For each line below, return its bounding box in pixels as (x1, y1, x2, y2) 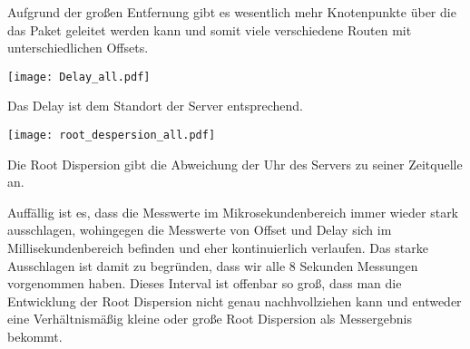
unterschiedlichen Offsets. (7, 38, 149, 57)
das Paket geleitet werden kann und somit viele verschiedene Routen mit (7, 20, 412, 39)
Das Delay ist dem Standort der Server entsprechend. (7, 96, 303, 115)
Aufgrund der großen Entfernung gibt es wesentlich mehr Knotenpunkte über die (7, 3, 456, 21)
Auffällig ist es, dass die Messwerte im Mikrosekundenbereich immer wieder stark (7, 202, 459, 221)
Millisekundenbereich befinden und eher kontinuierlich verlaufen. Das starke (7, 238, 428, 257)
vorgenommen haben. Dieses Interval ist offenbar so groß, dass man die (7, 274, 402, 293)
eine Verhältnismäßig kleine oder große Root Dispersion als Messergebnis (7, 309, 412, 328)
